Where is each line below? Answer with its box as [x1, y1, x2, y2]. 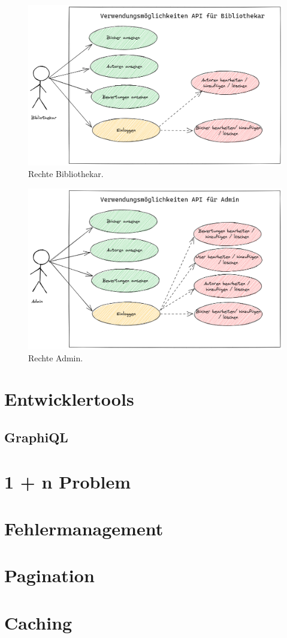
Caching [4, 610, 72, 634]
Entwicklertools [4, 387, 134, 411]
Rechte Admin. [28, 351, 83, 364]
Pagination [4, 563, 95, 588]
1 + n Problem [4, 469, 131, 493]
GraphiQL [4, 427, 68, 446]
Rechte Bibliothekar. [28, 167, 104, 180]
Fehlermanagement [4, 516, 164, 540]
